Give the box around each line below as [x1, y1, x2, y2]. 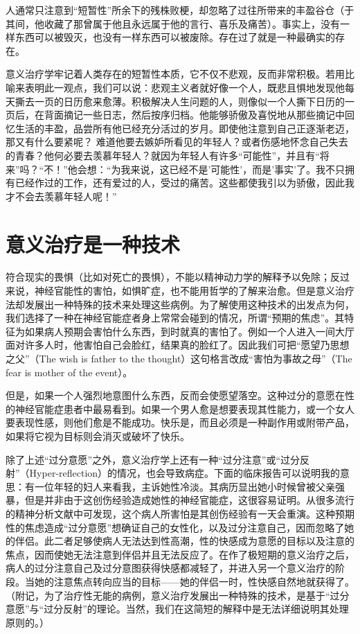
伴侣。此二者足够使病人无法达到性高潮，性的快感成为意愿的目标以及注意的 [15, 534, 354, 548]
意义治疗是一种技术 [6, 229, 181, 258]
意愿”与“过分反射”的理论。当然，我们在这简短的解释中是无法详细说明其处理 [6, 601, 349, 616]
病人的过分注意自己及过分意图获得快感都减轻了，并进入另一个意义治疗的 [6, 561, 335, 575]
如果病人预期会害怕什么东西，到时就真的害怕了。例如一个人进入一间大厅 [24, 324, 354, 338]
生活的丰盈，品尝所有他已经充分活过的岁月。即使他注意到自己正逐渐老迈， [15, 121, 354, 135]
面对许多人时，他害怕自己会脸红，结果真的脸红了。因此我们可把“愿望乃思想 [6, 337, 350, 352]
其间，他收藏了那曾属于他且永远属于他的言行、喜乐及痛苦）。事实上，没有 [6, 16, 340, 30]
